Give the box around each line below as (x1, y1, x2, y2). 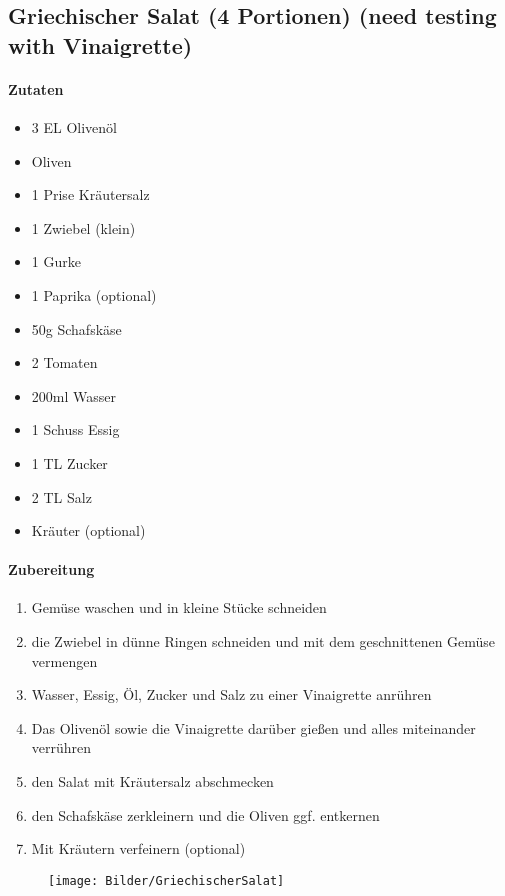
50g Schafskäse (31, 318, 122, 339)
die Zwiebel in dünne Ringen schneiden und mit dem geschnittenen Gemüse (31, 631, 496, 652)
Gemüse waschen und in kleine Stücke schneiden (31, 597, 327, 618)
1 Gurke (31, 251, 81, 272)
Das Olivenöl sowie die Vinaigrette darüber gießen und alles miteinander (31, 717, 476, 738)
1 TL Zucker (31, 452, 108, 473)
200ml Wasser (31, 385, 116, 406)
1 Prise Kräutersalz (31, 184, 150, 205)
